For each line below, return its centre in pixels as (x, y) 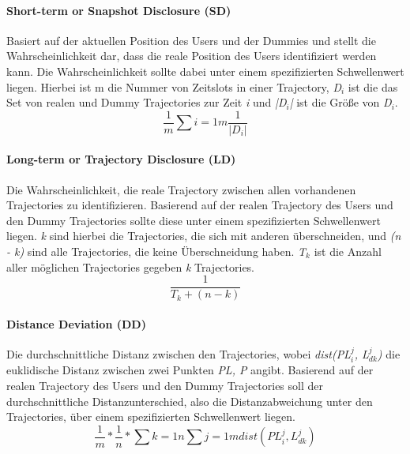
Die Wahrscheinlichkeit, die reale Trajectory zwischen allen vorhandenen (181, 189)
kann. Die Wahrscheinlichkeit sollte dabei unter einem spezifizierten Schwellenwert (205, 71)
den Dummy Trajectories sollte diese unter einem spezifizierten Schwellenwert (194, 220)
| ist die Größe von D (340, 102)
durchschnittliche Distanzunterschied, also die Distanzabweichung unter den (190, 401)
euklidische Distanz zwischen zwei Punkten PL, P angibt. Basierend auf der (190, 370)
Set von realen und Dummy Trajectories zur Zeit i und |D (147, 102)
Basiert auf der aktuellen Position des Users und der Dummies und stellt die (191, 40)
